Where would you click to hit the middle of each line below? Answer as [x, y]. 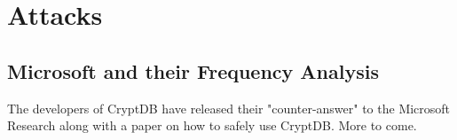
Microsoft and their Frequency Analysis [193, 70]
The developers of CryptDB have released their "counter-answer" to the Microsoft [229, 108]
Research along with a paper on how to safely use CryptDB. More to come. [212, 125]
